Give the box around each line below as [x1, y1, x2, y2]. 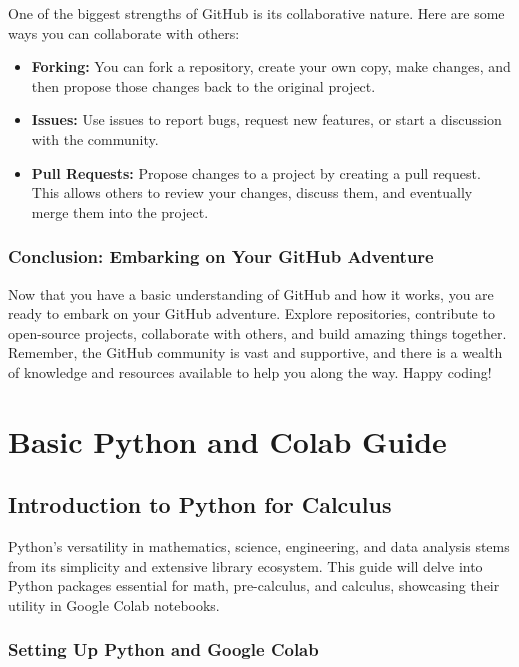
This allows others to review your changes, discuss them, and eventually [31, 182, 473, 203]
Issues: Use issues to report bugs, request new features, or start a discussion [31, 109, 502, 130]
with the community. [31, 128, 159, 149]
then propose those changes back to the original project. [31, 75, 376, 96]
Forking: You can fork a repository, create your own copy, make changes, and [31, 56, 511, 77]
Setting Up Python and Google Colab [8, 637, 319, 662]
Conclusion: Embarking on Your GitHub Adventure [8, 244, 434, 269]
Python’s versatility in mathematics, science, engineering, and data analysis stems [8, 536, 510, 557]
